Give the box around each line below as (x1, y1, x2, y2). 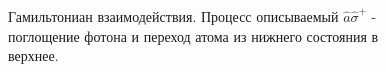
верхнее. (8, 45, 59, 66)
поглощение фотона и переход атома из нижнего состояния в (8, 25, 379, 46)
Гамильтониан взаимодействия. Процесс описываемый (8, 6, 339, 26)
